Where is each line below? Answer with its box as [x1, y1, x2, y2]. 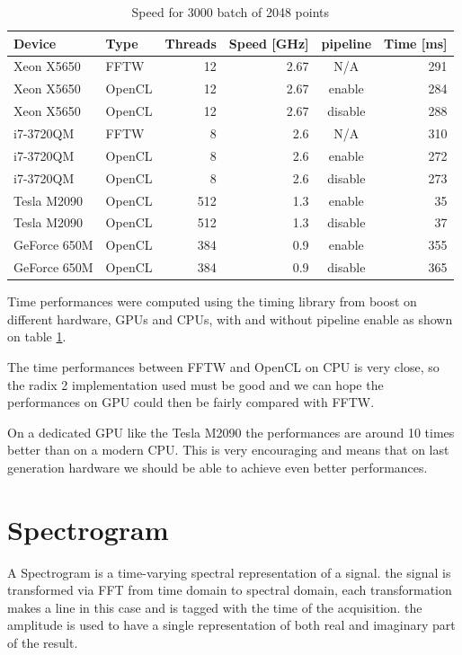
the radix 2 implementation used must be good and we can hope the [7, 375, 384, 394]
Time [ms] [384, 33, 448, 52]
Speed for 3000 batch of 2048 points [131, 3, 330, 21]
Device [13, 33, 57, 52]
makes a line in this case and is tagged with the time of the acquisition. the [7, 597, 422, 616]
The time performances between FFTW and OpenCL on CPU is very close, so [7, 357, 440, 376]
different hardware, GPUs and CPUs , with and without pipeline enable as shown [7, 309, 453, 328]
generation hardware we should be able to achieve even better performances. [7, 457, 428, 476]
